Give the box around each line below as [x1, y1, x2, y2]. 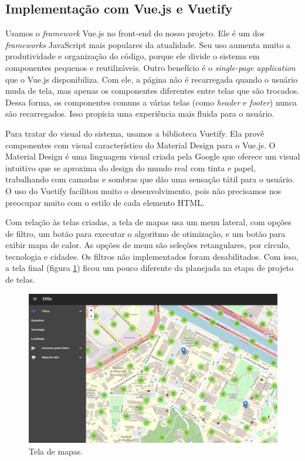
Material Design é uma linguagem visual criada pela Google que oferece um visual [5, 150, 300, 162]
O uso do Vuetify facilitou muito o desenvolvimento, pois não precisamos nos [5, 184, 282, 196]
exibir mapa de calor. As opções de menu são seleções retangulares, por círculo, [5, 239, 290, 251]
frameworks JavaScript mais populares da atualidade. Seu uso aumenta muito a [5, 38, 291, 50]
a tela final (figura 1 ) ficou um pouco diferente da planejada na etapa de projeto [5, 262, 293, 274]
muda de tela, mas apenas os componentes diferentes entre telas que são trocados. [5, 84, 300, 97]
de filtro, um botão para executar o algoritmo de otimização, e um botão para [5, 227, 286, 239]
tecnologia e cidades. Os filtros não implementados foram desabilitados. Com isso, [5, 250, 299, 262]
